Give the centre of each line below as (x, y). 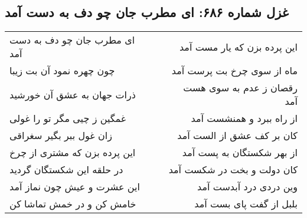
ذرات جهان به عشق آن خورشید (73, 94)
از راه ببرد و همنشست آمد (244, 118)
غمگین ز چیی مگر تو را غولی (68, 118)
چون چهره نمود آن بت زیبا (62, 71)
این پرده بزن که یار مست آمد (238, 47)
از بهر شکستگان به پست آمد (240, 153)
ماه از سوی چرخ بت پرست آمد (234, 71)
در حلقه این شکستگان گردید (66, 170)
